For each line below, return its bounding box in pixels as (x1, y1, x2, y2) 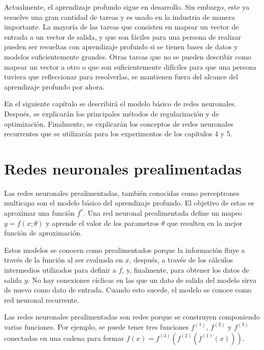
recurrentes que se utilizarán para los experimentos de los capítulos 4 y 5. (4, 128, 233, 139)
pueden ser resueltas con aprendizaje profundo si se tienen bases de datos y (4, 41, 238, 52)
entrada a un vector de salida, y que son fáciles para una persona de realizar (4, 31, 241, 42)
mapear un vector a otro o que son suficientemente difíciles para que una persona (4, 61, 257, 72)
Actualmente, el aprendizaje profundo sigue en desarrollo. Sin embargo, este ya (4, 2, 250, 12)
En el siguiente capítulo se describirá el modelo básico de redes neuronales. (4, 98, 237, 109)
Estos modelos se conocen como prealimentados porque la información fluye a (4, 244, 245, 255)
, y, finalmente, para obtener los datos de (122, 265, 249, 275)
